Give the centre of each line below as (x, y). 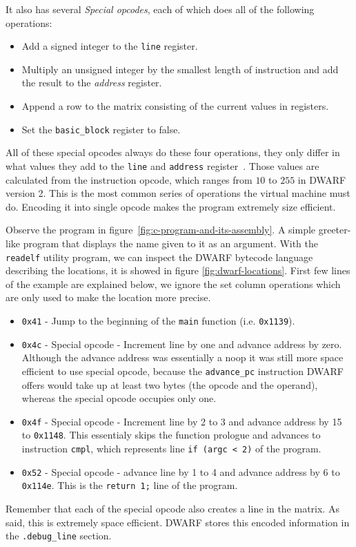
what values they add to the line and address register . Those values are (162, 165)
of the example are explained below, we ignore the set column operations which (173, 284)
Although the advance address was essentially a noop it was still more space (182, 357)
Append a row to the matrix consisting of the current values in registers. (175, 106)
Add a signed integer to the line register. (110, 46)
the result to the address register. (92, 83)
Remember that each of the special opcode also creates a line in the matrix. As (172, 508)
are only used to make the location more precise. (108, 297)
